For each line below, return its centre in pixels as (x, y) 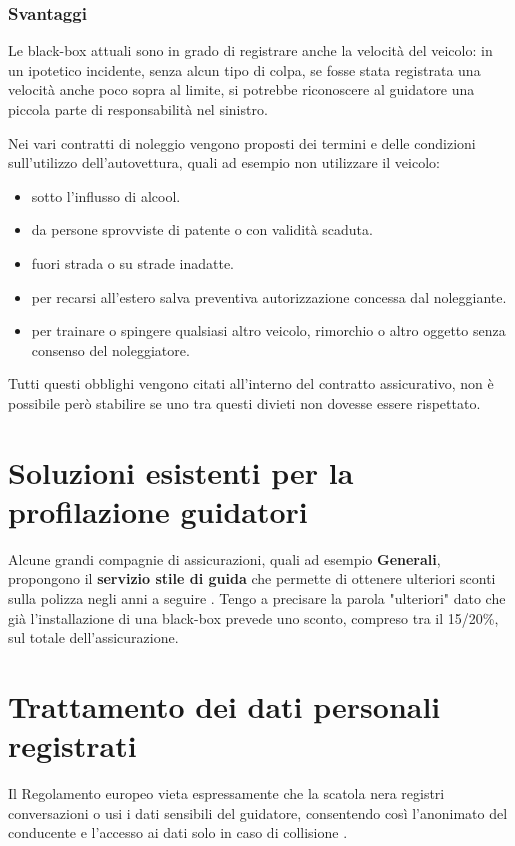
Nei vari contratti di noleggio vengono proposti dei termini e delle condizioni (242, 142)
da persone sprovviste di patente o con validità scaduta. (202, 229)
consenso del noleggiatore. (110, 349)
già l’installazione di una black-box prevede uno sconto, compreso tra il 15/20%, (253, 617)
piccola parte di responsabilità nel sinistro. (138, 109)
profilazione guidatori (158, 510)
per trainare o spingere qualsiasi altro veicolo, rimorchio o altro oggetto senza (268, 330)
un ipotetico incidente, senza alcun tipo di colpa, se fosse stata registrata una (244, 69)
